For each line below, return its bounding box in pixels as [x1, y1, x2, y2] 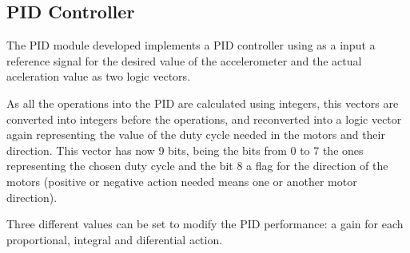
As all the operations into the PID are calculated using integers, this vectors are [6, 94, 399, 111]
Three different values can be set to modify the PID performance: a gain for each [6, 215, 404, 232]
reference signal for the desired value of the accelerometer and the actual [6, 52, 362, 69]
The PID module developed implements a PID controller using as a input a [6, 37, 376, 53]
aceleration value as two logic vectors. [6, 68, 191, 85]
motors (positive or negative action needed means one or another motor [6, 172, 357, 189]
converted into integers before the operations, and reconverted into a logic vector [6, 110, 402, 127]
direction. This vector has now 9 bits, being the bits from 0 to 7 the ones [6, 141, 364, 158]
